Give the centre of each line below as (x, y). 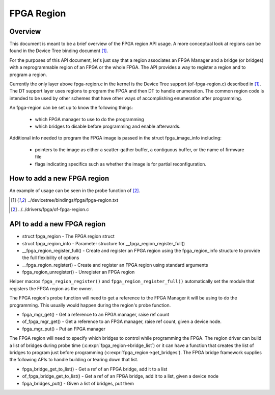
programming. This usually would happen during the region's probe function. (90, 305)
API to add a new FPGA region (58, 224)
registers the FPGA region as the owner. (51, 288)
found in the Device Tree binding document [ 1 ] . (59, 51)
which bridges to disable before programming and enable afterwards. (108, 126)
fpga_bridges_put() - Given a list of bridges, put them (78, 383)
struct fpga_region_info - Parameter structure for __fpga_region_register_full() (104, 243)
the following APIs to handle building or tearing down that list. (74, 360)
